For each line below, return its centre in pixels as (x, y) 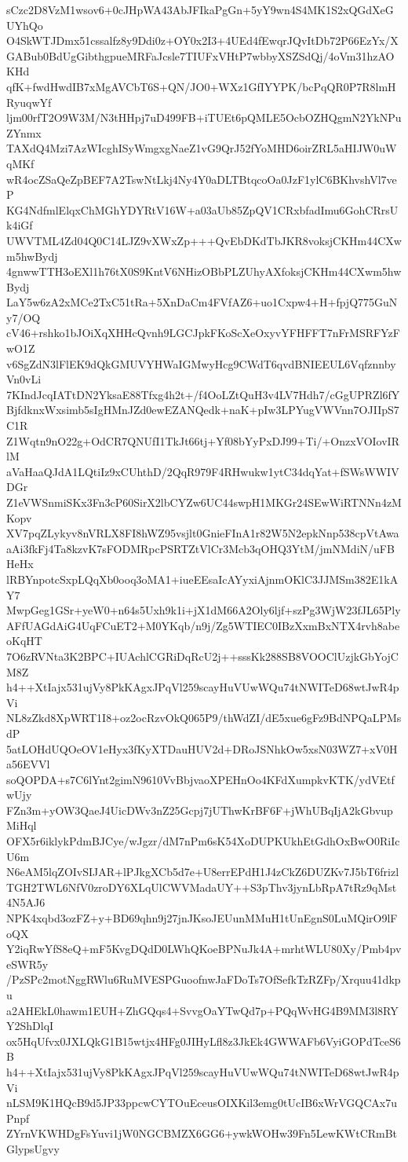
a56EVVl (28, 764)
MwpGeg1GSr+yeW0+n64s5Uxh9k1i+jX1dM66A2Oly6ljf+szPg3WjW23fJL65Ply (204, 610)
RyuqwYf (29, 102)
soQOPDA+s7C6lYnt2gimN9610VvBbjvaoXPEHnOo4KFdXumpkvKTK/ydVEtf (200, 779)
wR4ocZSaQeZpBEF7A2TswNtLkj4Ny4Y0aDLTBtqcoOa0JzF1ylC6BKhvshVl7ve (202, 179)
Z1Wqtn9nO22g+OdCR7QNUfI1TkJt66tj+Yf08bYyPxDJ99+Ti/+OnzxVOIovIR (203, 440)
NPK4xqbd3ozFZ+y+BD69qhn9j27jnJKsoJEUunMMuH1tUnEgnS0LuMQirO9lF (202, 918)
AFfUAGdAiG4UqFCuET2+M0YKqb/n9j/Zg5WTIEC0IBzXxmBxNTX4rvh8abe (203, 625)
